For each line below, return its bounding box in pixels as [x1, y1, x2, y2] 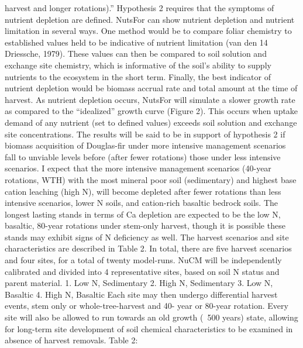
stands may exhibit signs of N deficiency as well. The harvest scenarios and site [5, 230, 289, 243]
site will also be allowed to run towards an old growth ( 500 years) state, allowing [5, 311, 298, 323]
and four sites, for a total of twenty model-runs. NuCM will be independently [5, 254, 282, 266]
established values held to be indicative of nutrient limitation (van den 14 [5, 36, 268, 48]
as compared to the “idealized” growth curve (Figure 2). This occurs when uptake [5, 105, 298, 117]
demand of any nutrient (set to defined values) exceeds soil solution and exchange [5, 116, 297, 128]
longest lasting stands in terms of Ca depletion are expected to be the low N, [5, 208, 281, 220]
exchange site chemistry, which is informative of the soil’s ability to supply [5, 58, 271, 71]
